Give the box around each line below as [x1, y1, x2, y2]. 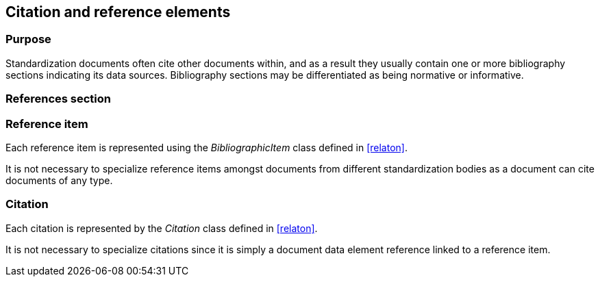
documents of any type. [5, 174, 113, 186]
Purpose [5, 32, 51, 47]
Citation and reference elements [5, 3, 231, 21]
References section [5, 92, 111, 106]
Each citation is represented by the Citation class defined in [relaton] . [5, 222, 318, 234]
